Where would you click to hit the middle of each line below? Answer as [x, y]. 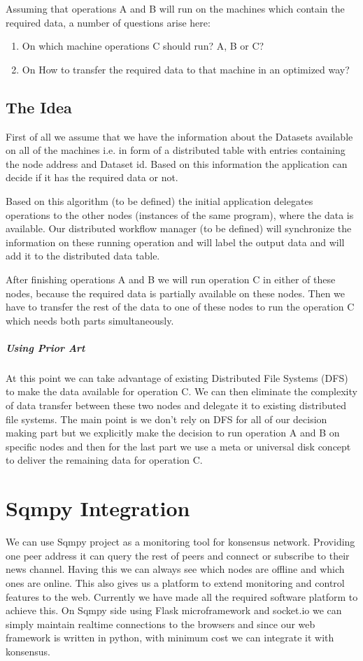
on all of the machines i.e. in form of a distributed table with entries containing [176, 150]
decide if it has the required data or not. [92, 177]
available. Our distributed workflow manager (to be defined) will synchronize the [179, 228]
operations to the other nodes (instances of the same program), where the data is [180, 214]
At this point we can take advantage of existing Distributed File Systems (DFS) [177, 377]
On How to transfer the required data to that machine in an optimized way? [186, 69]
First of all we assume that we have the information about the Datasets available [179, 136]
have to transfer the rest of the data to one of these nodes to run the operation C [180, 307]
